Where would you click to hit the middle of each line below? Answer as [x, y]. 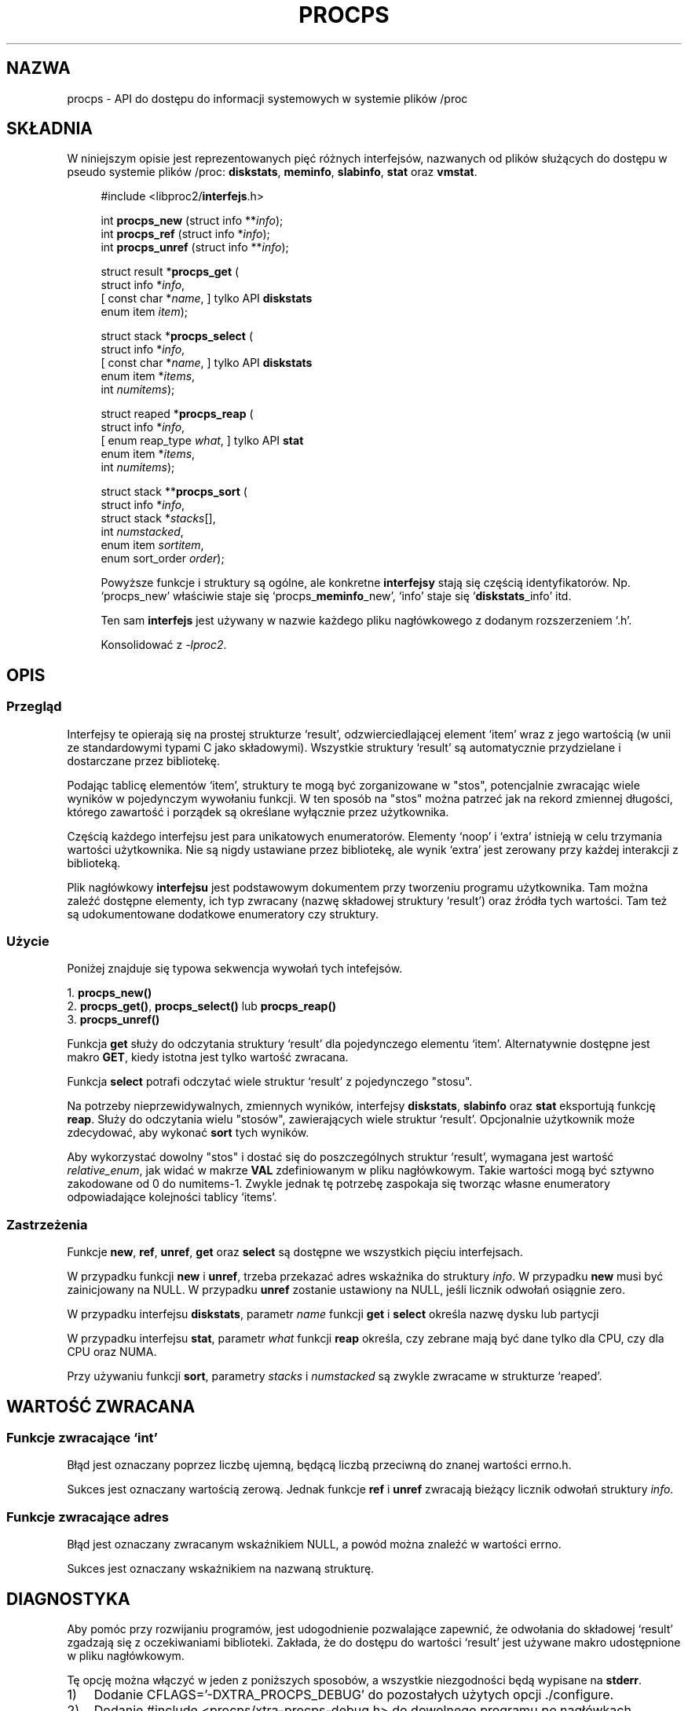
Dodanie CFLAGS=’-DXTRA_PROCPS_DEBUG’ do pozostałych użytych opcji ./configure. [354, 1694]
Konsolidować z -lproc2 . [164, 645]
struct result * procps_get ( [170, 272]
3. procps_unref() [113, 1020]
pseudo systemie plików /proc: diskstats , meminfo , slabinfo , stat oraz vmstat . [272, 172]
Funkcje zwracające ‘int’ [82, 1438]
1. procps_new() [110, 993]
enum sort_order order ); [163, 559]
